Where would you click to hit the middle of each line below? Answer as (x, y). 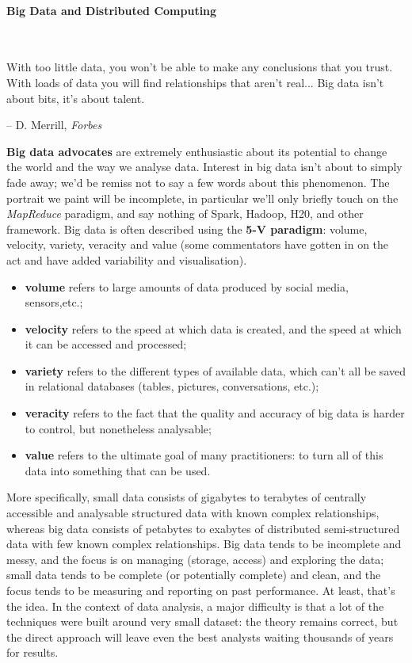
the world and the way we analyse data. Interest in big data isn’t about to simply (204, 167)
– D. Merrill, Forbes (54, 125)
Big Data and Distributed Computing (112, 10)
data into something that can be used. (118, 470)
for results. (32, 652)
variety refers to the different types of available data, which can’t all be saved (215, 370)
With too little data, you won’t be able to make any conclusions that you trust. (200, 67)
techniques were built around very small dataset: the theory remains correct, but (202, 621)
